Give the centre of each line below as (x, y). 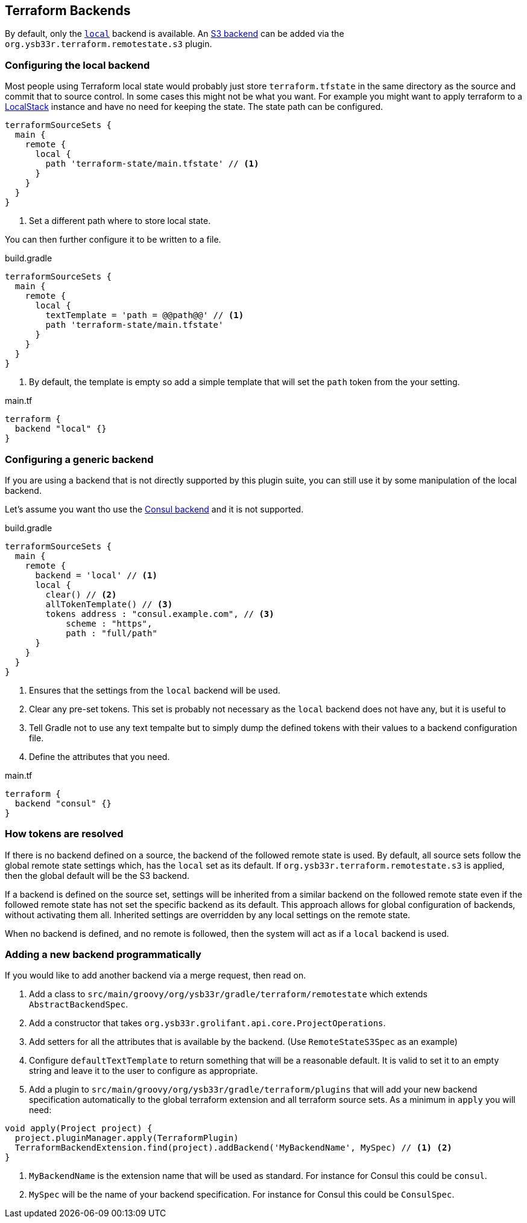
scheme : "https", (109, 623)
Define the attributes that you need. (99, 756)
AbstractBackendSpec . (79, 1004)
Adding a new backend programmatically (103, 955)
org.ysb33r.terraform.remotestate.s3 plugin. (109, 44)
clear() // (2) (81, 594)
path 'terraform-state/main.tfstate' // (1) (152, 164)
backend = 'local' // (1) (96, 575)
